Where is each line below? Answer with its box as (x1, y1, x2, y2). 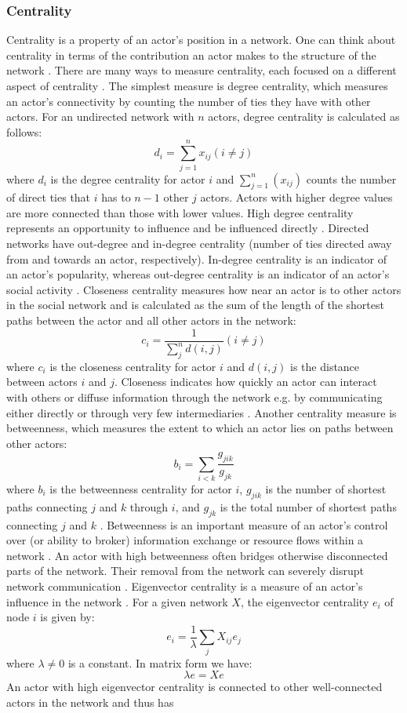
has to (101, 189, 131, 206)
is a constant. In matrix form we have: (67, 654, 253, 671)
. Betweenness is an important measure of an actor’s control (100, 516, 388, 533)
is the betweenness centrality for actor (49, 480, 232, 497)
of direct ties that (6, 189, 91, 206)
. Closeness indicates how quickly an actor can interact (114, 373, 377, 390)
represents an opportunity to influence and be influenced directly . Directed (6, 220, 369, 236)
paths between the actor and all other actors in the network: (6, 312, 296, 329)
